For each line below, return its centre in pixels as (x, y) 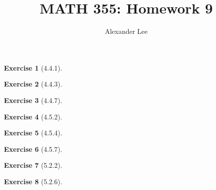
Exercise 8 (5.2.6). (33, 181)
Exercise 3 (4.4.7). (33, 100)
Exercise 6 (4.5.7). (33, 149)
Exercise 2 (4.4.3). (33, 84)
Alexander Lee (126, 31)
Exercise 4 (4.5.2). (33, 116)
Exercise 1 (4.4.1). (33, 67)
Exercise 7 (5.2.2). (33, 165)
